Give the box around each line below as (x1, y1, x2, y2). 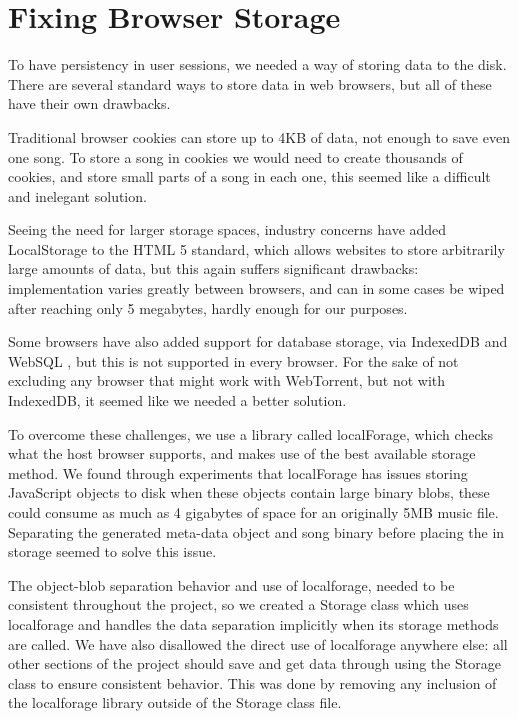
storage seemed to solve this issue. (8, 541, 217, 562)
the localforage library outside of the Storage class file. (8, 692, 342, 713)
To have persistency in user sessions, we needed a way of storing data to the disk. (8, 54, 507, 75)
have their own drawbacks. (8, 93, 171, 114)
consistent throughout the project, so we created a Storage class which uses (8, 594, 469, 615)
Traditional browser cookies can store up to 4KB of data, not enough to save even (8, 126, 510, 147)
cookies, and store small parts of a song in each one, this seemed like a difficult (8, 166, 491, 187)
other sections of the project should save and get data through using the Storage (8, 653, 501, 674)
